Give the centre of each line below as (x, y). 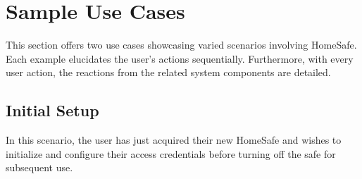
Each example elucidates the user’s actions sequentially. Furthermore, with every (180, 58)
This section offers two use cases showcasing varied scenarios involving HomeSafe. (181, 45)
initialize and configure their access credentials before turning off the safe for (171, 153)
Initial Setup (52, 110)
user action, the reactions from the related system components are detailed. (168, 72)
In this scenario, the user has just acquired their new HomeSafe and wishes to (174, 140)
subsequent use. (39, 167)
